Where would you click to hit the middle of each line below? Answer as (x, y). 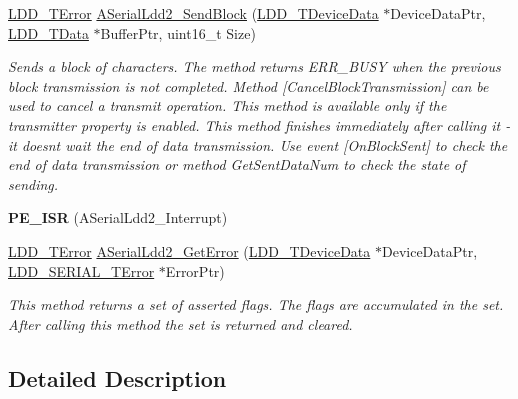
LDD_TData (48, 32)
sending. (33, 183)
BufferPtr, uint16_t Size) (178, 32)
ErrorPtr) (195, 270)
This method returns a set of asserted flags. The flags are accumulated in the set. (256, 304)
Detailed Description (117, 377)
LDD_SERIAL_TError (81, 270)
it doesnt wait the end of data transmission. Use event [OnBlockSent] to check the (258, 144)
